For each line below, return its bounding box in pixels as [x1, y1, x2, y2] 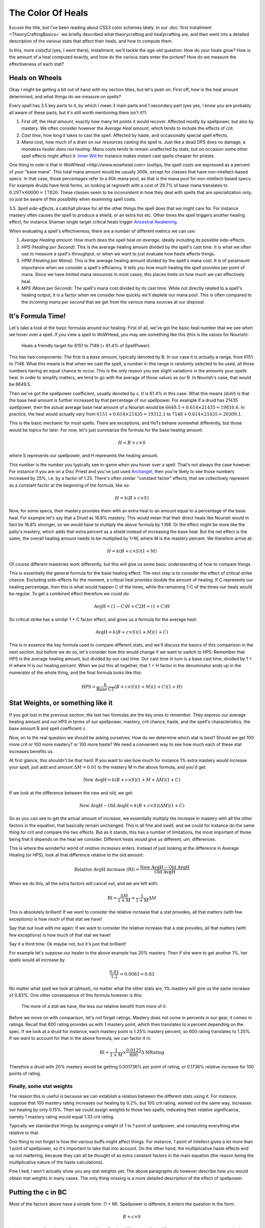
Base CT [96, 687, 115, 692]
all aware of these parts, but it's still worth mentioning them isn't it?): [9, 110, 148, 115]
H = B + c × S [118, 440, 146, 446]
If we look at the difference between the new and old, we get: [9, 790, 133, 796]
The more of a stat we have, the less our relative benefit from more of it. [21, 1004, 167, 1009]
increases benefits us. [9, 748, 54, 754]
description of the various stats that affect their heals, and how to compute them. [9, 38, 173, 44]
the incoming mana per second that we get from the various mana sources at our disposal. [21, 299, 205, 305]
